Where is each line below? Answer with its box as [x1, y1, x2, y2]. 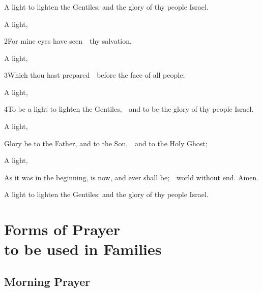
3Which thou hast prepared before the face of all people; [4, 70, 185, 80]
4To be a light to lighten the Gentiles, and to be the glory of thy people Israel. [4, 104, 254, 114]
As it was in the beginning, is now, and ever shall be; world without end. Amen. [4, 172, 259, 182]
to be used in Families [4, 239, 162, 259]
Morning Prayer [4, 274, 91, 289]
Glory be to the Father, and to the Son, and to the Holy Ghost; [4, 138, 208, 148]
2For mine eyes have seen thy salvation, [4, 36, 132, 46]
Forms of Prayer [4, 219, 121, 240]
